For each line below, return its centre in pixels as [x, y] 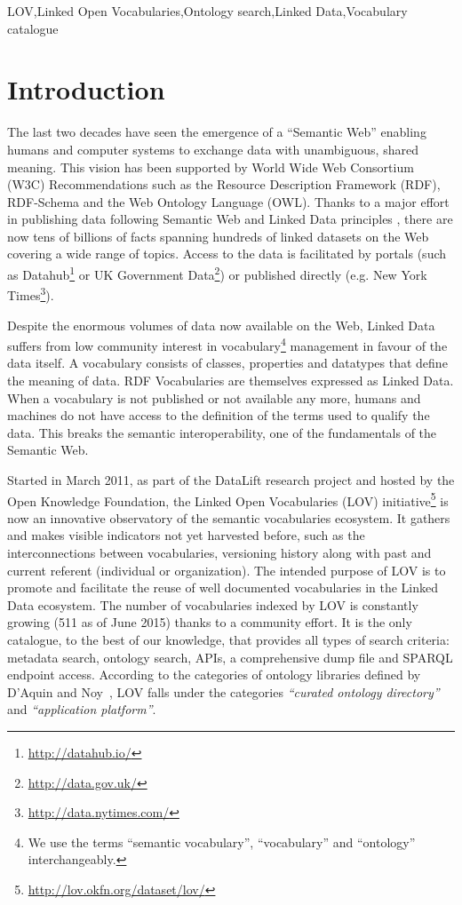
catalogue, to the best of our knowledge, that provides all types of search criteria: [228, 639]
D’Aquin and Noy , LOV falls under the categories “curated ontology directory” [223, 691]
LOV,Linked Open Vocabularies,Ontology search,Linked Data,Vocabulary [207, 11]
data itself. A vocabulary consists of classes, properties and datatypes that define [227, 363]
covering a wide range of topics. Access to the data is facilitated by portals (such [227, 254]
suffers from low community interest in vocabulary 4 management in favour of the [227, 344]
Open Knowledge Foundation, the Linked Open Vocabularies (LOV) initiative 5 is [228, 499]
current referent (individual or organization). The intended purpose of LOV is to [227, 570]
